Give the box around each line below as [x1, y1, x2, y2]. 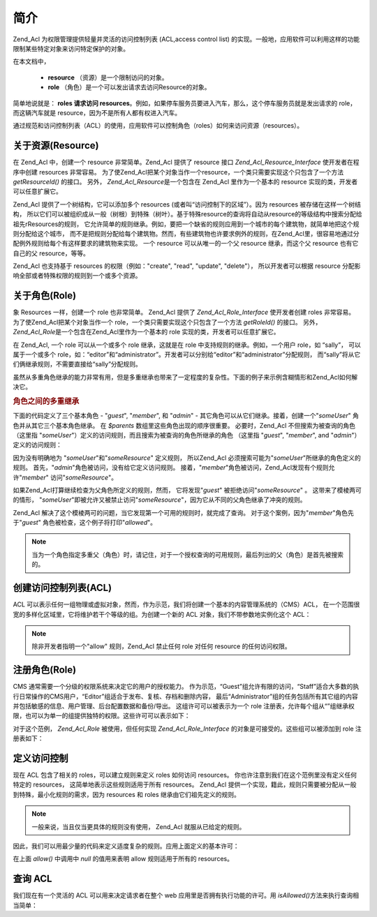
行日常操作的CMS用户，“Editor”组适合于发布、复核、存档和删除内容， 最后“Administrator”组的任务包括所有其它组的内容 [13, 692, 359, 701]
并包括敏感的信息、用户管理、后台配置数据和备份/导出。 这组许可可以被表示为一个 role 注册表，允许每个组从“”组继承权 [13, 702, 355, 710]
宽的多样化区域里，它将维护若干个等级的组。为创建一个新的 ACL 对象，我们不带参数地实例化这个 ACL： [13, 610, 311, 618]
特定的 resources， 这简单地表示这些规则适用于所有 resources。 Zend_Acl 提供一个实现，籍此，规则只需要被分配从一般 [13, 780, 357, 789]
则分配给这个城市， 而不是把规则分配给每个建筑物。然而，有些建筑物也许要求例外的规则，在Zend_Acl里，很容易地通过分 [13, 229, 360, 237]
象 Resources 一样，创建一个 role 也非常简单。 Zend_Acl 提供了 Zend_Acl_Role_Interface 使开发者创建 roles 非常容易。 [13, 308, 355, 317]
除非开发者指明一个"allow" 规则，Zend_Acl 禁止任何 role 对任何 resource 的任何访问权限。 [31, 642, 291, 650]
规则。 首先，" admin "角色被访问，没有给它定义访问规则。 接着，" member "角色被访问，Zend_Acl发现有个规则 [13, 463, 329, 472]
